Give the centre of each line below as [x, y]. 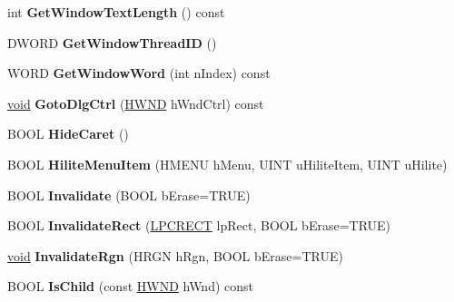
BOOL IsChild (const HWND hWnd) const [131, 286]
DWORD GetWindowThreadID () [112, 42]
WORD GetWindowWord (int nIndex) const [139, 73]
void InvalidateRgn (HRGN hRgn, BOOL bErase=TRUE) [175, 255]
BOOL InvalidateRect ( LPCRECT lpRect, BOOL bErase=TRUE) [199, 225]
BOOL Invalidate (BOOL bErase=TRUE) [129, 195]
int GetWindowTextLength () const [116, 12]
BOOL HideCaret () [68, 134]
